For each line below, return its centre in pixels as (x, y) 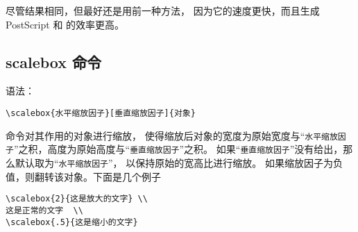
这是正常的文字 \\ (44, 210)
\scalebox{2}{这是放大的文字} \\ (77, 199)
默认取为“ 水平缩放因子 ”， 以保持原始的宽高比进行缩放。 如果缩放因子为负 (179, 162)
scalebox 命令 (54, 61)
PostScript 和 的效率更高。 (65, 24)
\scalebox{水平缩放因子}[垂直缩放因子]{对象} (101, 113)
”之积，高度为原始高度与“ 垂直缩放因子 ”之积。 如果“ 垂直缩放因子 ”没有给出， (178, 149)
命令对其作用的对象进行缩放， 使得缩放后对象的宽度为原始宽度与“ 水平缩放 (172, 135)
